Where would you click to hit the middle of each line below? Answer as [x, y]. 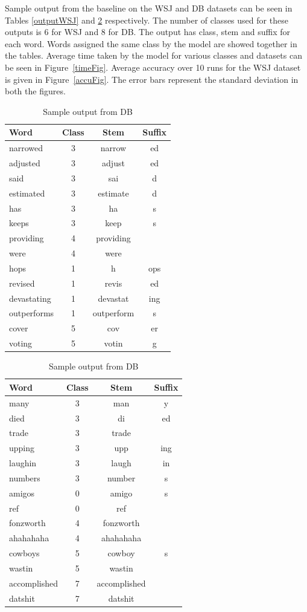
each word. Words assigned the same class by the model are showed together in [151, 43]
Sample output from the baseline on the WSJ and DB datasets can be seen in [149, 8]
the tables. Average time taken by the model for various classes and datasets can [153, 55]
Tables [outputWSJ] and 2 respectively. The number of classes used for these [147, 20]
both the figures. [35, 91]
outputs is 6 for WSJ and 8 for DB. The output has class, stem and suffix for [147, 32]
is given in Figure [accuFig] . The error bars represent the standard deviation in [152, 79]
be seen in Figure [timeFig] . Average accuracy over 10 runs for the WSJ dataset [153, 67]
